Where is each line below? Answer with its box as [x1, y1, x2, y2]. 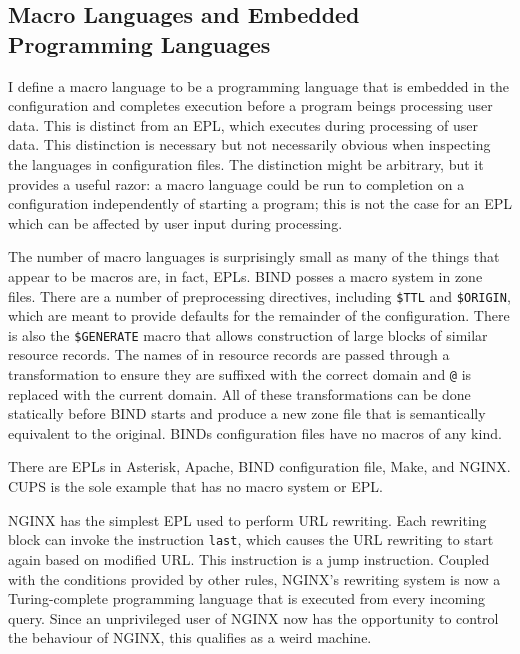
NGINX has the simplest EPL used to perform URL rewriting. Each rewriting [8, 509, 487, 530]
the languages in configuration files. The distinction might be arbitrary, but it [8, 153, 484, 174]
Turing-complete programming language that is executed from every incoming [8, 588, 486, 609]
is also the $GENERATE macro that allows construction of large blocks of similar [8, 324, 488, 345]
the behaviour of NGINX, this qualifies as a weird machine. [8, 627, 372, 648]
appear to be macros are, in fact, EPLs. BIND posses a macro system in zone [8, 265, 483, 286]
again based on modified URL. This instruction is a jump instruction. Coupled [8, 548, 490, 569]
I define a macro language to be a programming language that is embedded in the [8, 75, 510, 96]
